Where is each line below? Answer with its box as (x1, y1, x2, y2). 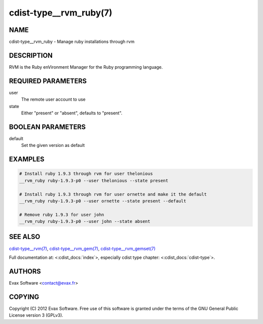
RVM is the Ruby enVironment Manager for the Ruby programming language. (9, 64, 163, 70)
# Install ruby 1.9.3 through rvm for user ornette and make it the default (19, 191, 207, 197)
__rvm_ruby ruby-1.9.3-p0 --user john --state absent (19, 219, 150, 224)
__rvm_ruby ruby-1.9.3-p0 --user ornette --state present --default (19, 198, 187, 204)
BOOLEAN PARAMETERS (9, 123, 86, 131)
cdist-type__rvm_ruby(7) (9, 7, 113, 18)
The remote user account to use (21, 96, 86, 102)
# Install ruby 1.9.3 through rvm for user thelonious (19, 171, 153, 177)
